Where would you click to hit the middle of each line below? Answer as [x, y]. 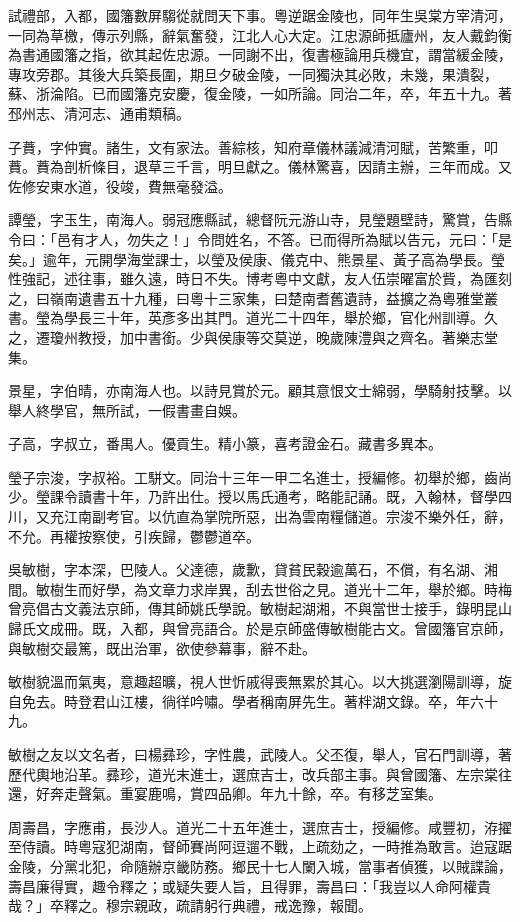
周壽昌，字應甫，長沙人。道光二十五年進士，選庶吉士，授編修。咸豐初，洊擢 [260, 826]
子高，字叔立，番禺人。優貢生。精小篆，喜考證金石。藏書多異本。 [225, 443]
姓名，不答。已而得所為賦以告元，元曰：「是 [368, 238]
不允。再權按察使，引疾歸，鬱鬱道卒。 [134, 535]
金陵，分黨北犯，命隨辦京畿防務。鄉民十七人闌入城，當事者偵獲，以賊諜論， [260, 865]
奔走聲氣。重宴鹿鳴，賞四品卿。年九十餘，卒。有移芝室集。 [245, 793]
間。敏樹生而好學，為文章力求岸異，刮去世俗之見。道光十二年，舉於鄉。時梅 [260, 588]
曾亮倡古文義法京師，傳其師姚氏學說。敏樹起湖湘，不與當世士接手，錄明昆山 [260, 608]
